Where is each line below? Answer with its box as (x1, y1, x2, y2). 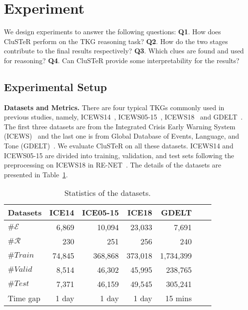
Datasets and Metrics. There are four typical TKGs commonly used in (4, 102, 225, 112)
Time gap (8, 292, 41, 304)
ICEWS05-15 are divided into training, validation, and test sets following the (4, 150, 234, 160)
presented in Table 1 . (4, 169, 68, 179)
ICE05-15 (82, 207, 119, 218)
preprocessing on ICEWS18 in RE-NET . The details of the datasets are (4, 160, 221, 170)
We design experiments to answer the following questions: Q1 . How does (4, 26, 221, 37)
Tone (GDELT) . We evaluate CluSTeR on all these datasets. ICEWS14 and (4, 141, 233, 151)
